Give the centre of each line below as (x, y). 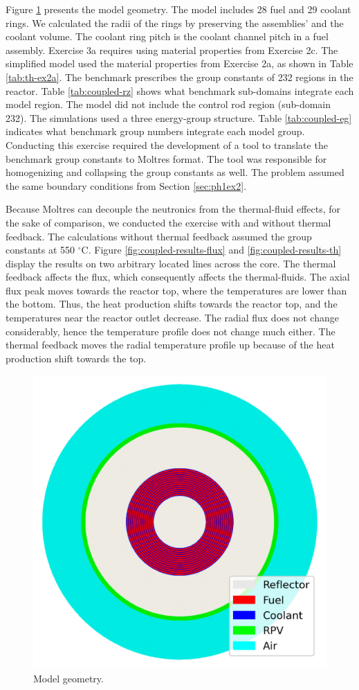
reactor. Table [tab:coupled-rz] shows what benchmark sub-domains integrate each (180, 90)
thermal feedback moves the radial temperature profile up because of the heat (170, 345)
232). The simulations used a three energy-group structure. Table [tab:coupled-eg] (179, 117)
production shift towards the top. (76, 358)
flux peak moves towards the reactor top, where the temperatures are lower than (176, 290)
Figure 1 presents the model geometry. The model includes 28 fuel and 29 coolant (178, 9)
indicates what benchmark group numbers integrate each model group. (155, 131)
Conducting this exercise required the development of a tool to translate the (167, 144)
